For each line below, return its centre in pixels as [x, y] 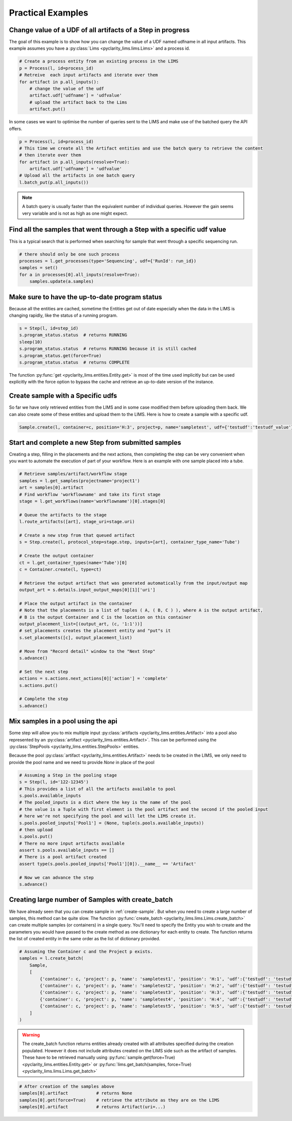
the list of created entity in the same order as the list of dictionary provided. [85, 939]
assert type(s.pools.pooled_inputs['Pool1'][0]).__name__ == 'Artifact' [108, 864]
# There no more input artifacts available [72, 843]
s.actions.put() [39, 685]
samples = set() [39, 268]
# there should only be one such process [69, 254]
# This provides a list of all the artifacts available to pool [98, 789]
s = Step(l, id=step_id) [49, 328]
